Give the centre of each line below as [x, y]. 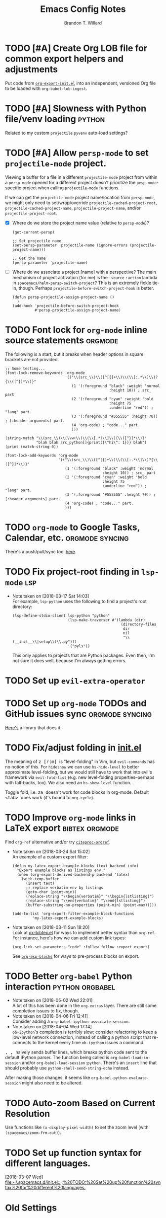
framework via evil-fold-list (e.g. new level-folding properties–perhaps [80, 777]
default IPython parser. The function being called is [57, 1058]
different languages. [48, 1163]
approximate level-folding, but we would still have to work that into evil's [79, 772]
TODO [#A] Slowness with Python [76, 108]
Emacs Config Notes [83, 9]
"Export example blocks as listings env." [61, 870]
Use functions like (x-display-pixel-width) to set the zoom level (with [77, 1127]
